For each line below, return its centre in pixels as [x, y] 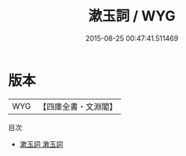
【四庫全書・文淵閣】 [78, 107]
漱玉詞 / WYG [132, 16]
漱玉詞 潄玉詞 [41, 144]
